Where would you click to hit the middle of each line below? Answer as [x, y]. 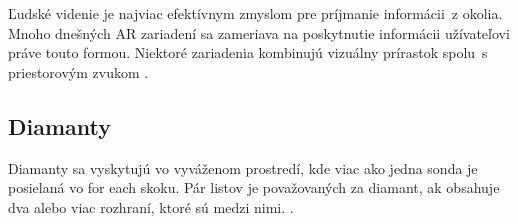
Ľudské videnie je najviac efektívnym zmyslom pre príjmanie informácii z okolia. [255, 13]
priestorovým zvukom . [78, 71]
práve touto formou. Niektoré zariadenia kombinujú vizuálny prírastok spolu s [248, 52]
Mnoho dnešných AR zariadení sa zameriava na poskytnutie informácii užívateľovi [259, 32]
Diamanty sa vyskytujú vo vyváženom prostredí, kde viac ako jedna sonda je [243, 167]
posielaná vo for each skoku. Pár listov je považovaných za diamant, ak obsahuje [254, 187]
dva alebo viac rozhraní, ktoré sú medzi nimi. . [151, 206]
